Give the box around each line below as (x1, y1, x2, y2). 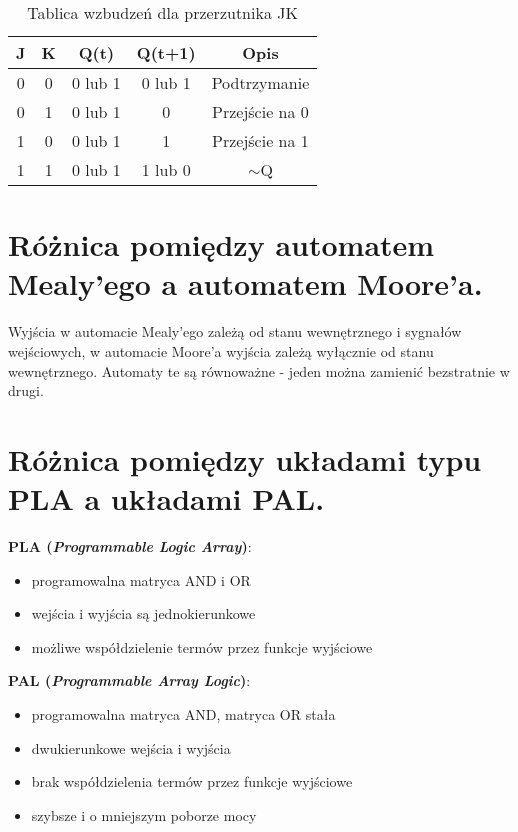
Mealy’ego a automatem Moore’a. (8, 263, 483, 304)
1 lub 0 (141, 158, 191, 181)
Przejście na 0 (212, 100, 309, 123)
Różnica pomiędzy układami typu (8, 438, 482, 479)
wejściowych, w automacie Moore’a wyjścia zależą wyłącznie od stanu (8, 340, 434, 361)
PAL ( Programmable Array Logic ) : (8, 670, 251, 691)
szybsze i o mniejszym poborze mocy (31, 804, 257, 825)
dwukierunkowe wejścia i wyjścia (31, 737, 231, 758)
